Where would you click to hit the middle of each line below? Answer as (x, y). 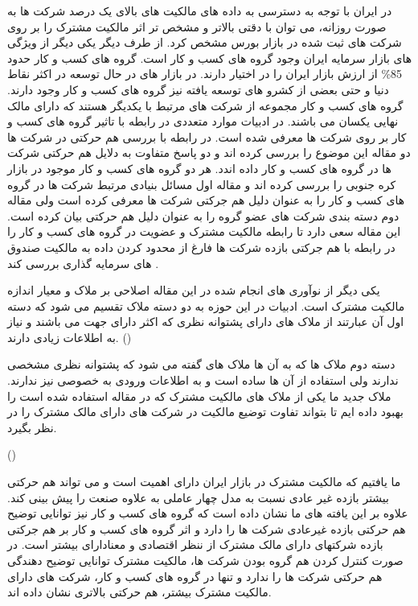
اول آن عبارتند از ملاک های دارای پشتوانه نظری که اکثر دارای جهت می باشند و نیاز (206, 322)
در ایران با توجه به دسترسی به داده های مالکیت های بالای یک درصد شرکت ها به (200, 10)
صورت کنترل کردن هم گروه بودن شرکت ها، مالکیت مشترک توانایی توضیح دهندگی (205, 560)
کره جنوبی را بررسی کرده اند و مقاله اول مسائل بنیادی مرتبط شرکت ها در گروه (202, 184)
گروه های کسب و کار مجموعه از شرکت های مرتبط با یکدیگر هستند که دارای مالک (205, 105)
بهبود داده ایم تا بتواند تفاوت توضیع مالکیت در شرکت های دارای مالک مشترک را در (205, 412)
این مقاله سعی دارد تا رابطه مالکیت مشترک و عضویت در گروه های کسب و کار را (204, 231)
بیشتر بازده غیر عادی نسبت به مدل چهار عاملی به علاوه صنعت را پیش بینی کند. (198, 497)
